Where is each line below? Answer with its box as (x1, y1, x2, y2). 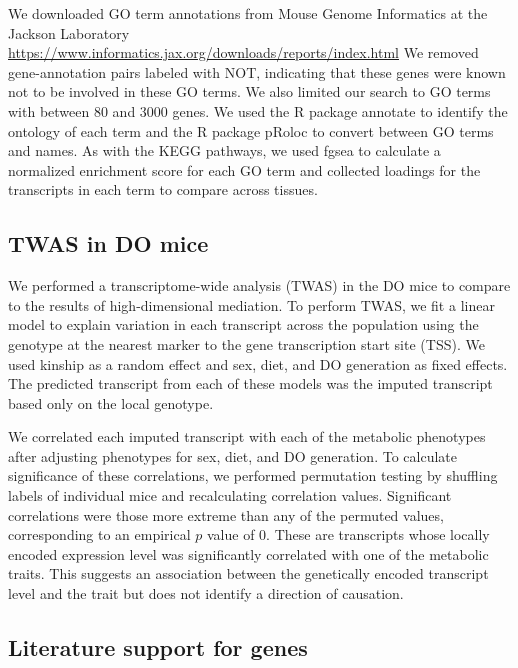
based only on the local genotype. (8, 392, 214, 413)
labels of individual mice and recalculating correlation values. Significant (8, 485, 452, 506)
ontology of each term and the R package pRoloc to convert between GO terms (8, 120, 494, 141)
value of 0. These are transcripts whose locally (206, 524, 490, 545)
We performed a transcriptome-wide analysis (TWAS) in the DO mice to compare (8, 275, 511, 296)
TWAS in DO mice (8, 228, 209, 259)
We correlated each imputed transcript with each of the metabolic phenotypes (8, 426, 486, 447)
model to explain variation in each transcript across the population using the (8, 314, 479, 335)
